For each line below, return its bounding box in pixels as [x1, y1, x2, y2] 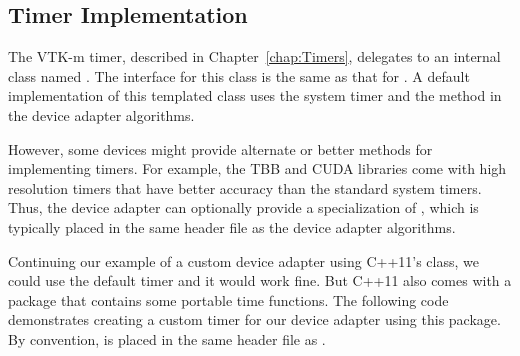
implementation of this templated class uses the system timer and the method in [8, 85, 502, 106]
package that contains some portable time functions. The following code [8, 289, 449, 310]
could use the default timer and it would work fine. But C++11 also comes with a [8, 270, 512, 291]
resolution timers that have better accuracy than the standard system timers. [8, 177, 482, 198]
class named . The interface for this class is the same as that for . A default [8, 65, 470, 86]
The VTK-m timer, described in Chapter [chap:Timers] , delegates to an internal [8, 46, 501, 67]
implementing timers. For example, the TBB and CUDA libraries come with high [8, 158, 507, 179]
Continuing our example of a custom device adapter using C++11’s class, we [8, 250, 479, 271]
